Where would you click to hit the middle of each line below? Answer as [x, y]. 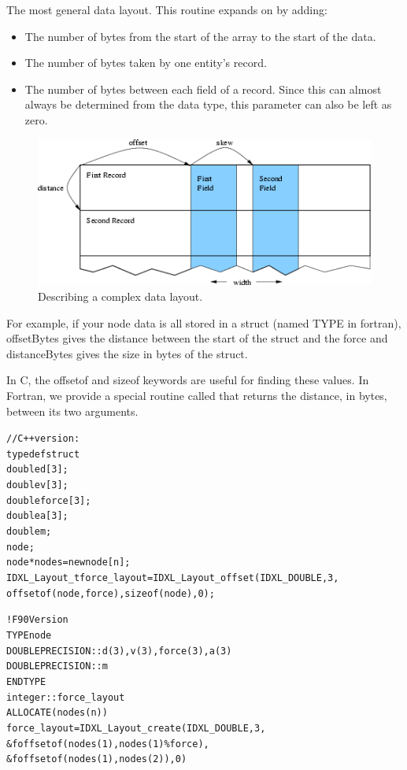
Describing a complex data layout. [120, 296]
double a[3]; [37, 516]
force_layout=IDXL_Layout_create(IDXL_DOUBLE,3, [136, 728]
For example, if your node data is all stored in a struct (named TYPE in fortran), [204, 322]
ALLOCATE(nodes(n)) [57, 713]
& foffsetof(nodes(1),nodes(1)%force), [108, 744]
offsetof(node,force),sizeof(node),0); [111, 593]
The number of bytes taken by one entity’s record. [146, 63]
